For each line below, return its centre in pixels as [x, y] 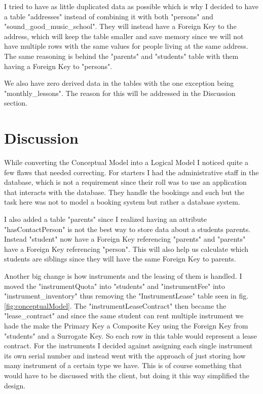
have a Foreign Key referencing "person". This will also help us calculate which [126, 249]
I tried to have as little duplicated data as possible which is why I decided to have [131, 6]
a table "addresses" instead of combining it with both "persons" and [109, 16]
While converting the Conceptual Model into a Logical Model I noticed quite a [126, 162]
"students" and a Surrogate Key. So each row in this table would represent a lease [131, 335]
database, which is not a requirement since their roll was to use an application [125, 182]
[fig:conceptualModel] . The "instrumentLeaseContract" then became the [115, 305]
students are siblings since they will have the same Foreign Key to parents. [120, 259]
